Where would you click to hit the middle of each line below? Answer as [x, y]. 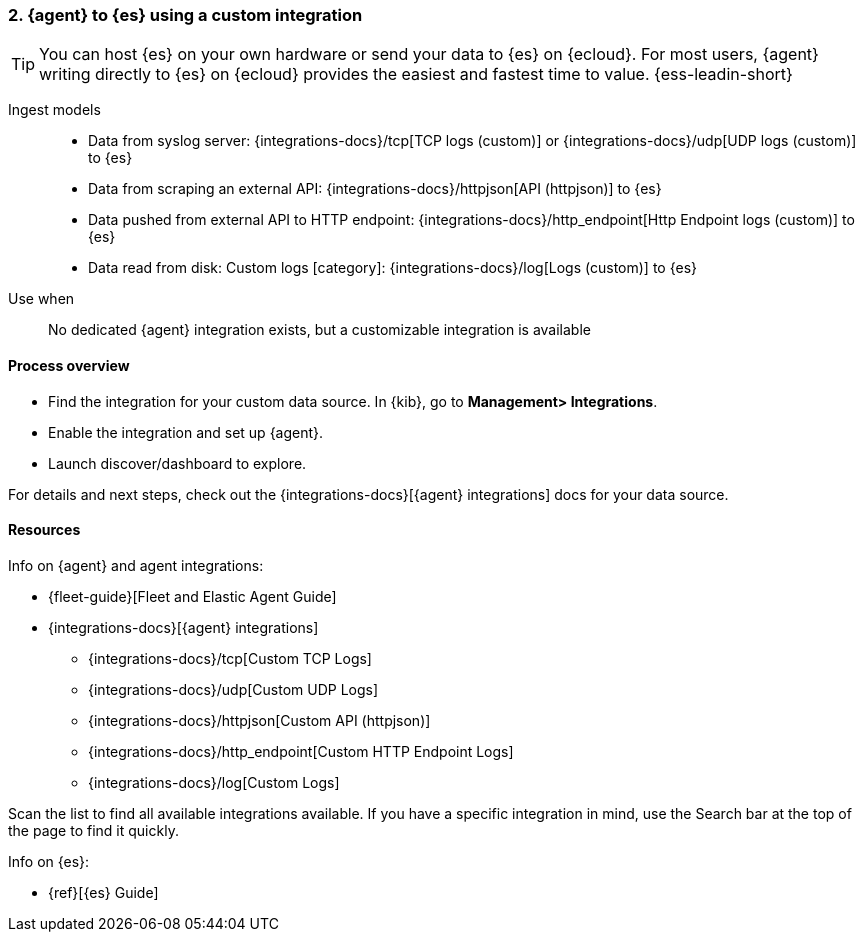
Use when [41, 299]
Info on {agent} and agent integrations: [136, 565]
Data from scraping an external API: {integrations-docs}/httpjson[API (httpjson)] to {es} [375, 189]
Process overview [69, 365]
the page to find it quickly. [93, 830]
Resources [44, 530]
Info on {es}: [49, 861]
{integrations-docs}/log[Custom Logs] [214, 782]
